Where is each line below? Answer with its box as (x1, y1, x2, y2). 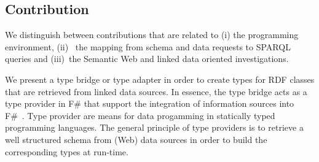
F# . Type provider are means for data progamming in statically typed (5, 109, 275, 121)
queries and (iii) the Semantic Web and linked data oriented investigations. (5, 52, 289, 65)
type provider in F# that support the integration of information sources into (5, 97, 294, 110)
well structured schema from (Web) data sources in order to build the (5, 133, 267, 145)
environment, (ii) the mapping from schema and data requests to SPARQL (5, 40, 291, 53)
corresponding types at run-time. (5, 145, 128, 158)
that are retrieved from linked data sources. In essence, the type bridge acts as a (5, 85, 307, 98)
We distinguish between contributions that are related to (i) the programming (5, 28, 299, 41)
